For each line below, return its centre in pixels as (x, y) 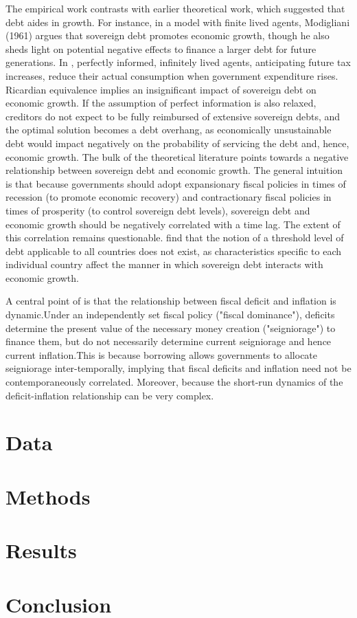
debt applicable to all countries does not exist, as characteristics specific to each (174, 251)
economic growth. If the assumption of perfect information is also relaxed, (161, 103)
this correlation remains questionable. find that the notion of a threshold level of (175, 238)
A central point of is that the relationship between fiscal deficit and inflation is (171, 301)
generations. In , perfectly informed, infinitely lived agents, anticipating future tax (178, 62)
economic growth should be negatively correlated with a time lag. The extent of (173, 224)
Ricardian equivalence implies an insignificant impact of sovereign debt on (161, 89)
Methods (48, 496)
